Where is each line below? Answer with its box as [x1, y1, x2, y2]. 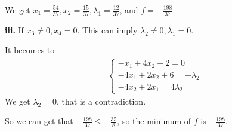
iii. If [5, 23, 24, 36]
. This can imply [77, 23, 138, 36]
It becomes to [5, 44, 55, 56]
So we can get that [5, 115, 73, 127]
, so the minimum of [117, 115, 191, 127]
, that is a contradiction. [56, 94, 146, 107]
